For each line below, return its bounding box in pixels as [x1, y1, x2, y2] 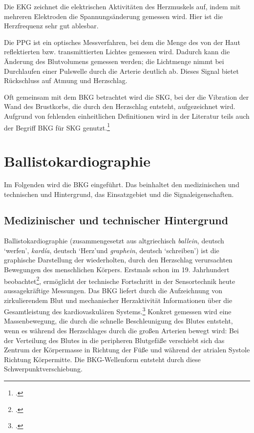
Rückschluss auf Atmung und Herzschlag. [4, 75, 127, 86]
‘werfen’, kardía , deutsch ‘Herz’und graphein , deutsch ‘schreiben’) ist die [4, 245, 219, 255]
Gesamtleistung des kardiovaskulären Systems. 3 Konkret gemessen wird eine [4, 305, 232, 316]
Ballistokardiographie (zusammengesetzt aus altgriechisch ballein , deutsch [4, 236, 224, 246]
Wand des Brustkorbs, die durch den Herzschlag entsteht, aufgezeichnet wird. [4, 101, 235, 111]
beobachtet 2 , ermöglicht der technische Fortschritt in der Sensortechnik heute [4, 274, 235, 286]
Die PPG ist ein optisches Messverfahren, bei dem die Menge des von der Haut [4, 37, 240, 47]
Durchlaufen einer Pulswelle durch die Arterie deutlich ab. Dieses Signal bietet [4, 65, 239, 76]
